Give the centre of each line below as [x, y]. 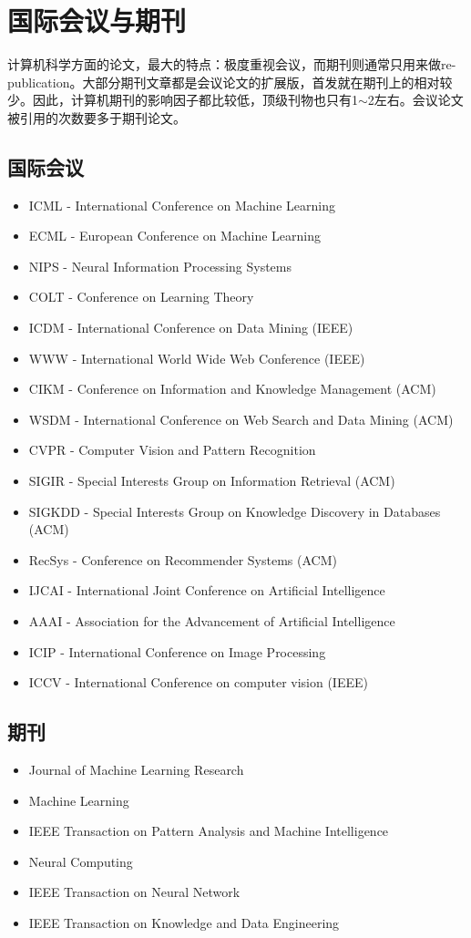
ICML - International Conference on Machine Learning [182, 205]
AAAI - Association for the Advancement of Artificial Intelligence [212, 621]
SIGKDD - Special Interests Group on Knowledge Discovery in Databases [235, 511]
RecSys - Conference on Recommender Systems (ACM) [183, 559]
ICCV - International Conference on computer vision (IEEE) [198, 682]
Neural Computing [81, 861]
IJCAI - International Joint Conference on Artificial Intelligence [207, 590]
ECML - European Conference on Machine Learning [174, 236]
